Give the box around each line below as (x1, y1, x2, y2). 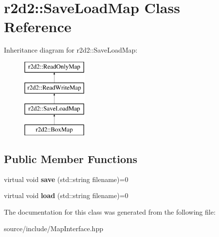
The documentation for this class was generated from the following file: (4, 207, 216, 217)
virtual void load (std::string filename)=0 (4, 190, 128, 201)
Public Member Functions (4, 151, 137, 166)
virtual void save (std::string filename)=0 (4, 174, 128, 184)
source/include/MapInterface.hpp (4, 223, 103, 233)
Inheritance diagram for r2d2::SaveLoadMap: (4, 45, 138, 55)
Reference (4, 17, 72, 36)
